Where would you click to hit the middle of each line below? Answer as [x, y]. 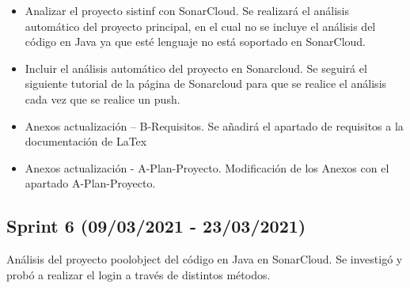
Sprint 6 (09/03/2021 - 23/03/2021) [156, 226]
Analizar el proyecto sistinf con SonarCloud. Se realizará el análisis [187, 10]
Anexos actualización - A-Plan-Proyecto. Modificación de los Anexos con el [207, 167]
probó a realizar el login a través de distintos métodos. [139, 274]
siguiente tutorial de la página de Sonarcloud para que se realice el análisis [206, 83]
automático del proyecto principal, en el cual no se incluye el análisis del [200, 26]
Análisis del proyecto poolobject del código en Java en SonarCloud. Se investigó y [205, 259]
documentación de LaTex [86, 141]
